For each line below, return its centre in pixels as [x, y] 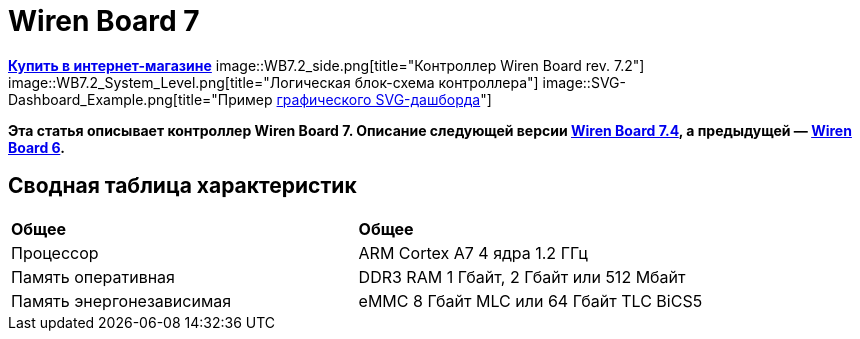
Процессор [55, 252]
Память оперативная [93, 276]
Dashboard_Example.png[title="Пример [140, 99]
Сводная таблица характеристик [182, 186]
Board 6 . [36, 147]
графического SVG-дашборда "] [384, 99]
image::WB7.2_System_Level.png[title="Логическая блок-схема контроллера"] [273, 82]
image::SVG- [584, 82]
